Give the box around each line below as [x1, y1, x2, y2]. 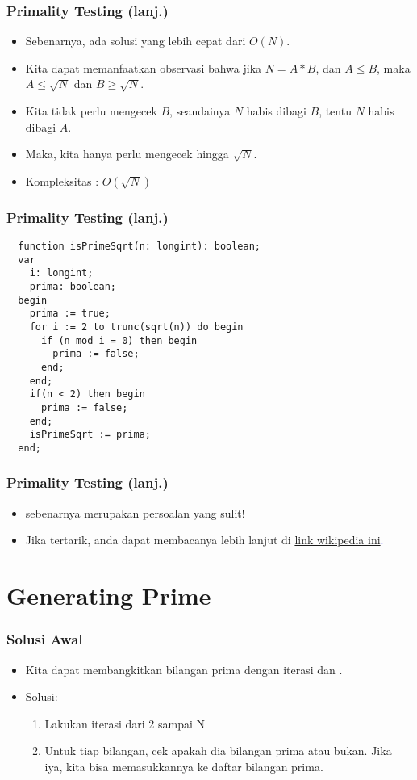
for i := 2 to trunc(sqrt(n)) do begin [29, 321, 244, 333]
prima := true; [29, 308, 111, 320]
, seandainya [169, 103, 231, 119]
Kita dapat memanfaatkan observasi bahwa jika [25, 59, 262, 76]
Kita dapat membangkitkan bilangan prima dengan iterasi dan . [25, 660, 343, 677]
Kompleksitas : [25, 172, 99, 189]
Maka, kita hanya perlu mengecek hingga [25, 145, 229, 162]
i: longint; [29, 267, 94, 279]
